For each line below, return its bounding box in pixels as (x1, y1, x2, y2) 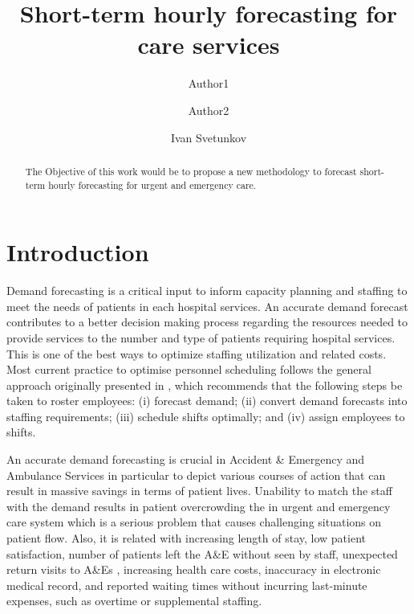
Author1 (188, 75, 229, 92)
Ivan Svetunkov (170, 129, 247, 145)
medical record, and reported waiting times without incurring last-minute (6, 576, 367, 593)
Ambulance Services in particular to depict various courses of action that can (6, 466, 386, 483)
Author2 (188, 101, 229, 118)
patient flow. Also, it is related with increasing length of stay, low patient (6, 530, 366, 546)
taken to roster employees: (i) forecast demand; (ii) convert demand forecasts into (6, 392, 408, 409)
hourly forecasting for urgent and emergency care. (48, 178, 257, 191)
